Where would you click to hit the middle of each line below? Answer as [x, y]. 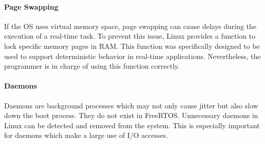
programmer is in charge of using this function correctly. [92, 66]
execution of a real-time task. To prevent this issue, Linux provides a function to [130, 36]
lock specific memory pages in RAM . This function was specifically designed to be [132, 46]
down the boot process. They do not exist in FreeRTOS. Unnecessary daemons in [131, 115]
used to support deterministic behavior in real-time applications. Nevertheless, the [132, 56]
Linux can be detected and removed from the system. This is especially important [132, 125]
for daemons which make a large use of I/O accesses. [86, 135]
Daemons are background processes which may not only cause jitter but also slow [131, 105]
